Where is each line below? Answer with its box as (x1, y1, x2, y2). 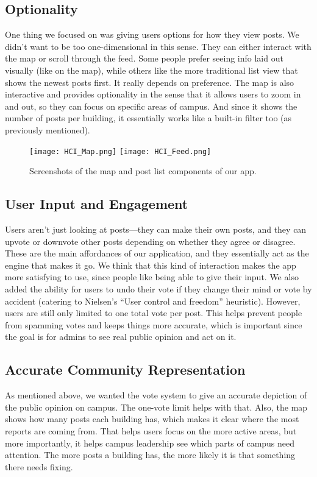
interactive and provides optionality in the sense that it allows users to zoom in (5, 88, 301, 101)
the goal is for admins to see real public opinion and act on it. (5, 330, 237, 343)
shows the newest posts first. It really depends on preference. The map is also (5, 76, 294, 88)
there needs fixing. (5, 460, 73, 473)
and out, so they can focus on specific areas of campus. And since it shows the (5, 99, 297, 112)
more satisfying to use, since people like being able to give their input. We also (5, 270, 299, 283)
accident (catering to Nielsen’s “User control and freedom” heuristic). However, (5, 294, 301, 307)
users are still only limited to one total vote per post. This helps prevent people (5, 306, 302, 319)
